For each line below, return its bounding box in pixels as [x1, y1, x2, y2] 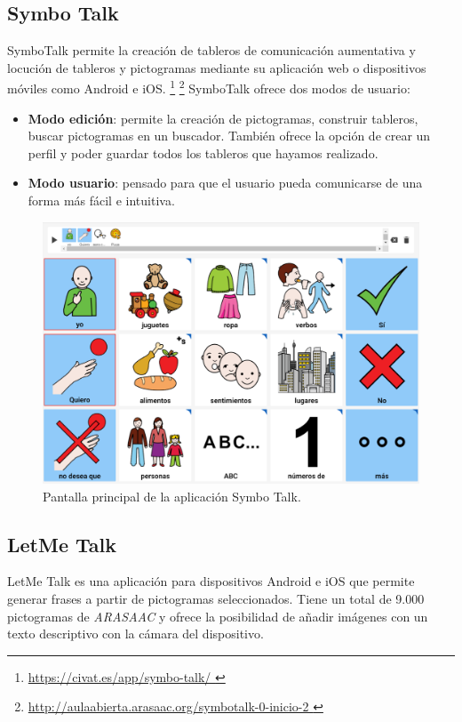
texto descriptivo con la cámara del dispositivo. [7, 624, 264, 643]
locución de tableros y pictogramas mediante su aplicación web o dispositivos [7, 58, 426, 76]
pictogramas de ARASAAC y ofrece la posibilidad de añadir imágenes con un [7, 606, 428, 625]
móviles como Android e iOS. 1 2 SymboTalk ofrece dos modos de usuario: [7, 76, 410, 98]
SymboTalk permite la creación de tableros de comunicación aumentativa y [7, 41, 416, 60]
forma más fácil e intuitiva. [28, 191, 175, 210]
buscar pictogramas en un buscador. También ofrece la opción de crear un [28, 126, 431, 145]
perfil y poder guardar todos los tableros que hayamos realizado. [28, 143, 378, 162]
